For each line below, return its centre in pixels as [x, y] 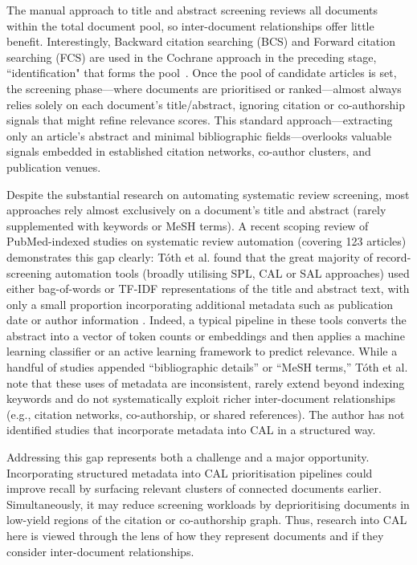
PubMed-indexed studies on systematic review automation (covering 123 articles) [206, 241]
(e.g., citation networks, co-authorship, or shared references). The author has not [206, 414]
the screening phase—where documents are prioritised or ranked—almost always [204, 88]
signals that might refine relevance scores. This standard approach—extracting [200, 120]
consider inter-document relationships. [100, 551]
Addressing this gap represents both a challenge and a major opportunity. [188, 457]
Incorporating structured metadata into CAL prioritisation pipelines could [190, 472]
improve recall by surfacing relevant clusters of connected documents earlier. [194, 488]
